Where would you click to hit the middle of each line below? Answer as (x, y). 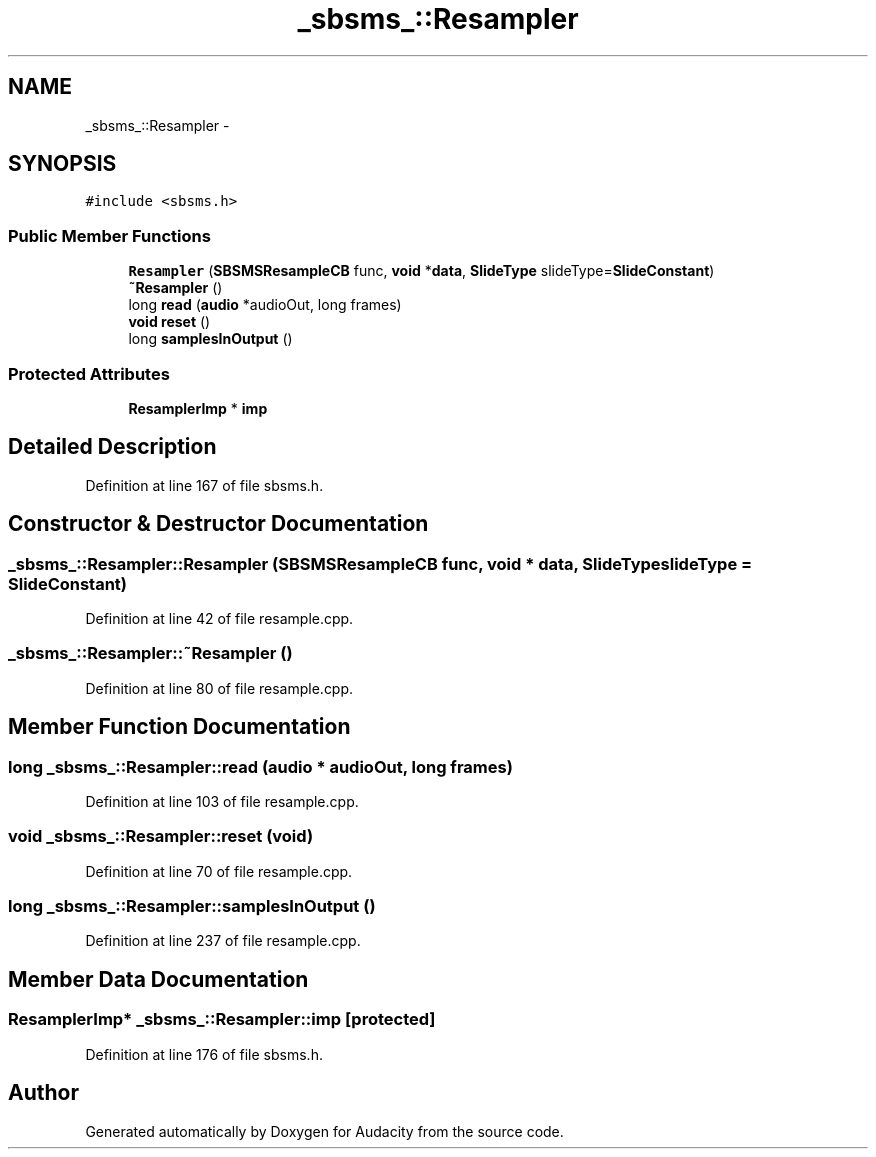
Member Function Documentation (179, 727)
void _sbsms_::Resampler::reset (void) (161, 836)
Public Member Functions (109, 235)
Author (43, 1093)
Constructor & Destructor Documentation (218, 524)
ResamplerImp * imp (198, 408)
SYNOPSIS (62, 164)
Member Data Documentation (158, 979)
